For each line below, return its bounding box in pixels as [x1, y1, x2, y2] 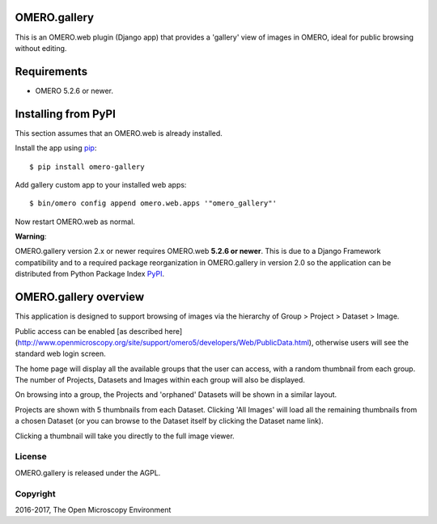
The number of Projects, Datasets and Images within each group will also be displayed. [15, 375, 305, 385]
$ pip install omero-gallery [29, 162, 145, 171]
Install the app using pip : [15, 143, 97, 153]
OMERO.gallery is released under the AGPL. [15, 467, 161, 477]
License [15, 451, 48, 463]
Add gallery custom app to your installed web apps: [15, 180, 187, 189]
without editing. [15, 43, 67, 53]
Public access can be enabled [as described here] [15, 326, 183, 336]
